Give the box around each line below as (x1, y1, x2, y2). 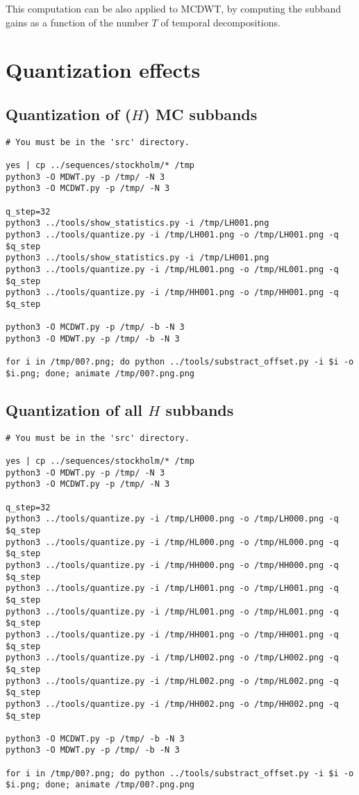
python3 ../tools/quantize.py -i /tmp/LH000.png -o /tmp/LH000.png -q (6, 514, 339, 524)
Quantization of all (6, 399, 142, 420)
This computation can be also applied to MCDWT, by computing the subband (6, 1, 342, 15)
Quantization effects (6, 56, 201, 84)
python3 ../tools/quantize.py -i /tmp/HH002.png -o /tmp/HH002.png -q (6, 698, 339, 709)
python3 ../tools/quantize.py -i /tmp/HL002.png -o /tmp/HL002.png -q (6, 676, 339, 686)
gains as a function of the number (6, 15, 149, 29)
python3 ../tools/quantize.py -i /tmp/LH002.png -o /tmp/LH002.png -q (6, 653, 339, 663)
